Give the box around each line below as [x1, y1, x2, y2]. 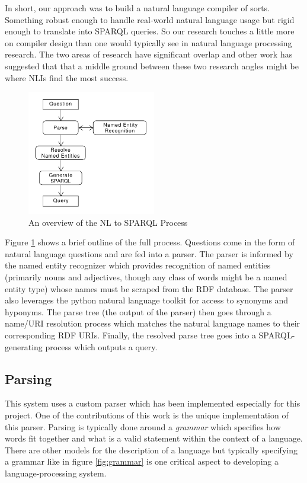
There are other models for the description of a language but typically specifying [5, 443, 298, 456]
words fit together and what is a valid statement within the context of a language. [5, 432, 303, 444]
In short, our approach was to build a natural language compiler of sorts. [5, 2, 270, 14]
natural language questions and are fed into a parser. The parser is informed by [5, 247, 293, 260]
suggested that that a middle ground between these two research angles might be [5, 59, 299, 72]
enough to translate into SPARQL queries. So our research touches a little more [5, 25, 295, 37]
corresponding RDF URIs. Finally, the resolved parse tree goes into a [5, 328, 256, 341]
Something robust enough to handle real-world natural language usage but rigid [5, 13, 295, 25]
